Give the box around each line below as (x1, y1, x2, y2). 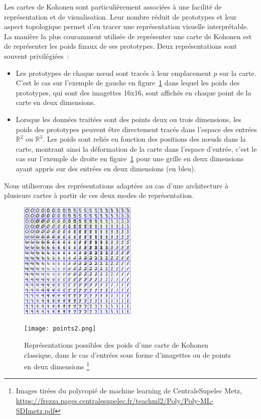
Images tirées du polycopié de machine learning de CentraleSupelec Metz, (16, 385, 242, 396)
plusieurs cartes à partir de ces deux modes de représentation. (4, 190, 194, 200)
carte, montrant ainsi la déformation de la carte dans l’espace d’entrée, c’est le (16, 143, 257, 154)
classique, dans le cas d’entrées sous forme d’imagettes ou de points (24, 349, 231, 360)
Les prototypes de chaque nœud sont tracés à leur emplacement (16, 67, 211, 78)
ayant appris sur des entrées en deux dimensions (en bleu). (16, 163, 196, 173)
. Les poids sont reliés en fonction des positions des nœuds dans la (43, 134, 246, 144)
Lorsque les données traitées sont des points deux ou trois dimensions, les (16, 114, 241, 124)
